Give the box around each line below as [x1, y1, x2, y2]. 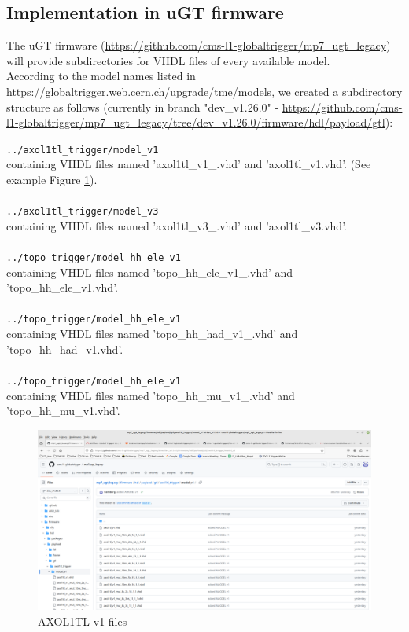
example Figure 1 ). [6, 171, 98, 188]
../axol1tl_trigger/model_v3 [6, 206, 159, 218]
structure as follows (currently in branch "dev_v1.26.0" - [6, 98, 279, 115]
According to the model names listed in [6, 68, 196, 84]
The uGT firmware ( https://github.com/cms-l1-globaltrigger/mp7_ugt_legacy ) [6, 37, 391, 53]
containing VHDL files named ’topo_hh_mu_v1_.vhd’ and [6, 387, 295, 403]
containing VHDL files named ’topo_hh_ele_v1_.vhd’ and [6, 263, 293, 280]
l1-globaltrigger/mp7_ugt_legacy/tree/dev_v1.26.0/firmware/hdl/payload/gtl [6, 114, 385, 130]
